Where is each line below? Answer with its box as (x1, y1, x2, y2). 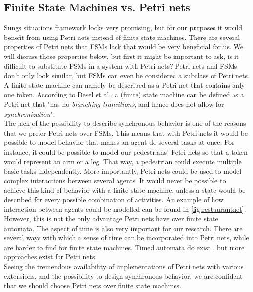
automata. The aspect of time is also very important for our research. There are (4, 223, 243, 233)
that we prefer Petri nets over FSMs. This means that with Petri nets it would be (4, 127, 248, 137)
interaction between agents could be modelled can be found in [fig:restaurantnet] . (4, 204, 246, 214)
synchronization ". (4, 108, 55, 118)
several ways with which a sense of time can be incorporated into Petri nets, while (4, 233, 249, 243)
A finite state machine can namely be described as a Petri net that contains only (4, 79, 245, 90)
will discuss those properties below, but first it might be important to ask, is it (4, 51, 239, 61)
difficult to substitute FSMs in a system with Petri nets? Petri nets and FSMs (4, 60, 237, 71)
